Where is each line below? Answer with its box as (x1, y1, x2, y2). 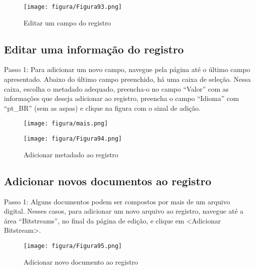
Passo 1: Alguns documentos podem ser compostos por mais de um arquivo (4, 196, 230, 206)
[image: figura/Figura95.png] (24, 242, 122, 249)
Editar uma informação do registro (4, 41, 184, 56)
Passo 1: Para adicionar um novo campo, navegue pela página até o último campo (4, 64, 250, 74)
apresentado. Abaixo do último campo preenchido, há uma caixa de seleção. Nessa (4, 74, 251, 84)
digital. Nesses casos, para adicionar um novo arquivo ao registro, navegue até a (4, 206, 244, 216)
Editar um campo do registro (24, 17, 111, 27)
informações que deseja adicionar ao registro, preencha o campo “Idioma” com (4, 93, 239, 103)
